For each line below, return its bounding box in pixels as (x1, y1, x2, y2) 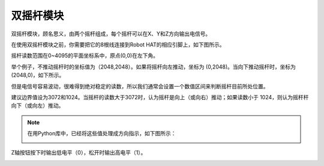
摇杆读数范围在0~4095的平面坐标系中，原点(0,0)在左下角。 (11, 52, 159, 60)
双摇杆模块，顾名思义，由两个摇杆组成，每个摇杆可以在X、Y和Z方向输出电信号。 (11, 30, 211, 37)
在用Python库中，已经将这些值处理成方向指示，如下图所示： (27, 130, 176, 137)
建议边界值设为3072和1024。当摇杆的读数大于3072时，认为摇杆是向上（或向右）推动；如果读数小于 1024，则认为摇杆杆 (11, 93, 309, 100)
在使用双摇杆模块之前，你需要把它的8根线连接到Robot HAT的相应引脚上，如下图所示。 (11, 41, 225, 48)
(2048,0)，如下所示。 (11, 72, 65, 79)
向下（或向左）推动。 (11, 102, 64, 109)
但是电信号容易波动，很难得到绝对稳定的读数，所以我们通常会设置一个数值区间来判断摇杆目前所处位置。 (11, 82, 269, 90)
